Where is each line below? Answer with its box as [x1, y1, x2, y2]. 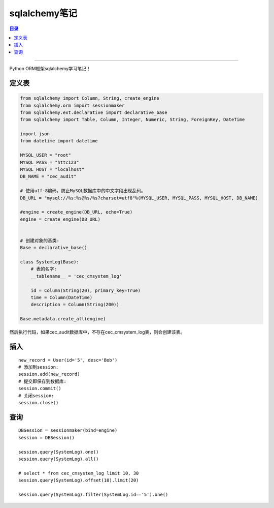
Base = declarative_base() [20, 245, 87, 251]
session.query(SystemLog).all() [18, 456, 99, 462]
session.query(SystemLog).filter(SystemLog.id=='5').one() [18, 491, 168, 497]
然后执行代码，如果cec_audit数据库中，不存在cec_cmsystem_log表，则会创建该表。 [9, 329, 185, 335]
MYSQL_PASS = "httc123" [20, 159, 80, 165]
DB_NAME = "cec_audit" [20, 173, 77, 180]
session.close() [18, 400, 59, 405]
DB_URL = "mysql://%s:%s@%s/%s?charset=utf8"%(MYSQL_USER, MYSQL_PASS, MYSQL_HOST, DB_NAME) [20, 195, 258, 201]
